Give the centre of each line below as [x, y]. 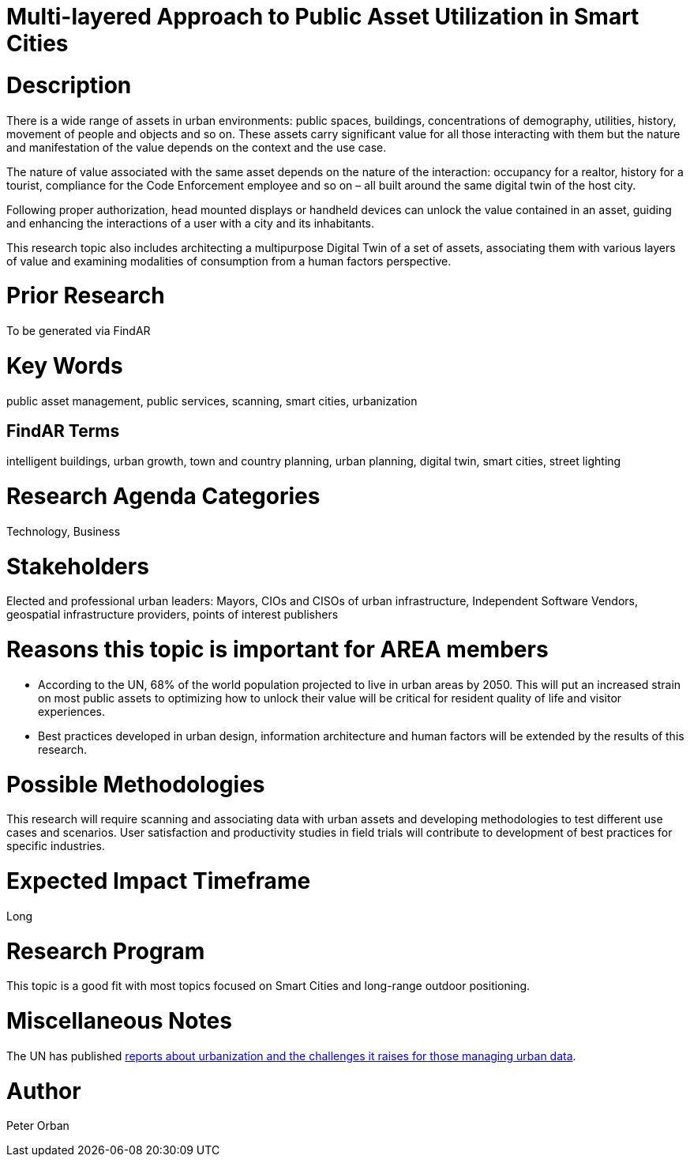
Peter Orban [38, 1126]
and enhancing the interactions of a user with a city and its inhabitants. [191, 223]
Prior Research [86, 296]
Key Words [65, 365]
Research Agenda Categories [163, 497]
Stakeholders [78, 566]
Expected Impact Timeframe [159, 881]
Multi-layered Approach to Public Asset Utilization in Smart [323, 17]
